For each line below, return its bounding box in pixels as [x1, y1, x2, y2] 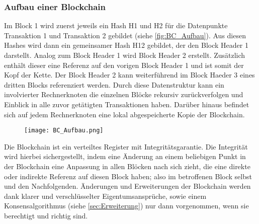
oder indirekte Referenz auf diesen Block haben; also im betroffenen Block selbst [4, 171, 252, 181]
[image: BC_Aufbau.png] [24, 127, 104, 134]
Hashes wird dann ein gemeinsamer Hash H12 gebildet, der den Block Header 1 [4, 40, 248, 50]
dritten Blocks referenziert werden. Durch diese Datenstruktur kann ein [4, 79, 224, 90]
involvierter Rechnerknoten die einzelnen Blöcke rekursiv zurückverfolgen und [4, 89, 243, 100]
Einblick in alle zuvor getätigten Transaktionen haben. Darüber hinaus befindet [4, 99, 249, 109]
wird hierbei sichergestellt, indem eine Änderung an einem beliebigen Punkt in [4, 151, 246, 162]
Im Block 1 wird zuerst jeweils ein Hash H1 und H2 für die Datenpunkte [4, 20, 228, 31]
